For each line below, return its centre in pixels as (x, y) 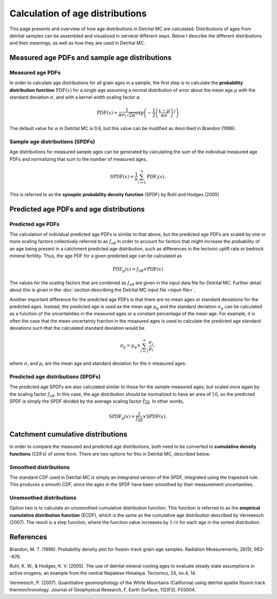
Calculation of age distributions (78, 13)
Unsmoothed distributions (43, 498)
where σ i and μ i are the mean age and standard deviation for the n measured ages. (98, 364)
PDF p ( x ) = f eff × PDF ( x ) (138, 270)
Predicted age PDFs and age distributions (77, 209)
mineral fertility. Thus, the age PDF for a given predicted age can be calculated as (96, 256)
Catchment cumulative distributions (68, 434)
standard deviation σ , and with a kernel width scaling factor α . (75, 97)
